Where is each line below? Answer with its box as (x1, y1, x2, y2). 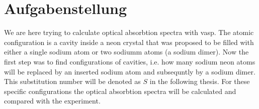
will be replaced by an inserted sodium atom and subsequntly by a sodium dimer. (4, 66, 255, 76)
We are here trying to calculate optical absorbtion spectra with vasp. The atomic (4, 27, 254, 37)
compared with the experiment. (4, 95, 101, 106)
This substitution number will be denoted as (4, 76, 141, 86)
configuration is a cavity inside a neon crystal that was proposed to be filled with (4, 36, 254, 47)
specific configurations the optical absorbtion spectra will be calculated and (4, 85, 236, 96)
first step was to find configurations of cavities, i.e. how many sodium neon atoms (4, 56, 255, 66)
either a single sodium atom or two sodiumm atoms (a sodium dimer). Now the (4, 46, 249, 57)
